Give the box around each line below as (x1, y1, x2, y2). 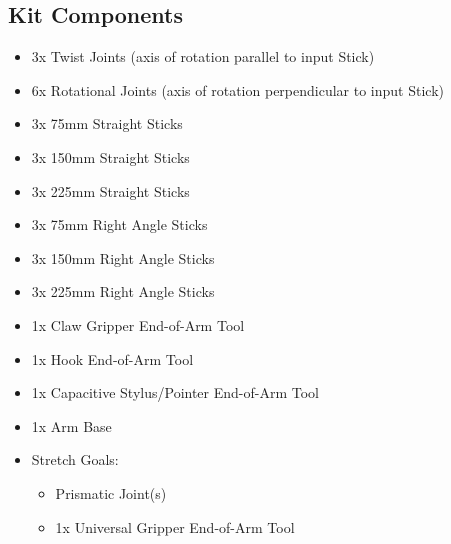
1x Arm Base (31, 415, 112, 436)
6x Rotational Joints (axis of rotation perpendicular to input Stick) (31, 79, 444, 100)
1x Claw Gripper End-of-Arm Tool (31, 314, 245, 335)
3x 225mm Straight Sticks (31, 180, 190, 201)
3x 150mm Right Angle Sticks (31, 247, 215, 268)
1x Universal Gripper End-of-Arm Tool (55, 516, 295, 537)
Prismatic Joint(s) (55, 482, 167, 503)
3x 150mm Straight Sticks (31, 146, 190, 167)
